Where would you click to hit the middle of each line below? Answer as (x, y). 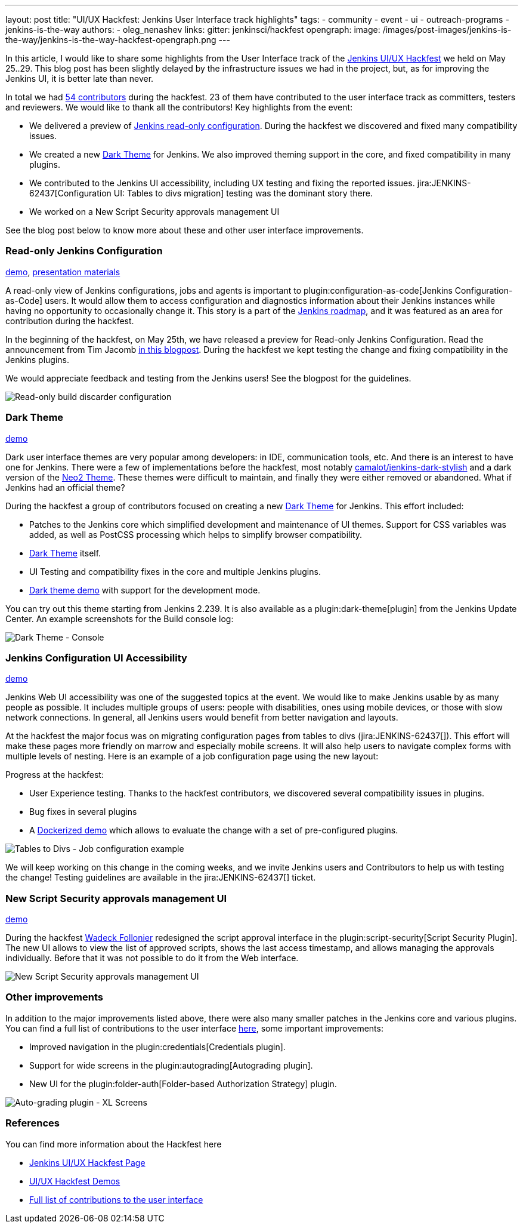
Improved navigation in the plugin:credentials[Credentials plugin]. (157, 1047)
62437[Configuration (70, 193)
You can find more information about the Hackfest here (114, 1144)
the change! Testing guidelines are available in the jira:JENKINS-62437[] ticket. (161, 878)
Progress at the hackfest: (55, 775)
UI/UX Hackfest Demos (75, 1181)
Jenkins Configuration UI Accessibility (96, 658)
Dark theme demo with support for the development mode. (145, 590)
